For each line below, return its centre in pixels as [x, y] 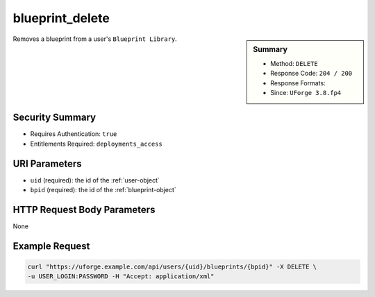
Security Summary [55, 118]
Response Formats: [298, 83]
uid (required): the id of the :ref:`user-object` [95, 180]
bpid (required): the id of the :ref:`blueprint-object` [103, 190]
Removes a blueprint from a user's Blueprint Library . [95, 39]
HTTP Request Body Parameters [84, 209]
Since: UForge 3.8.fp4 [306, 92]
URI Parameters [48, 163]
